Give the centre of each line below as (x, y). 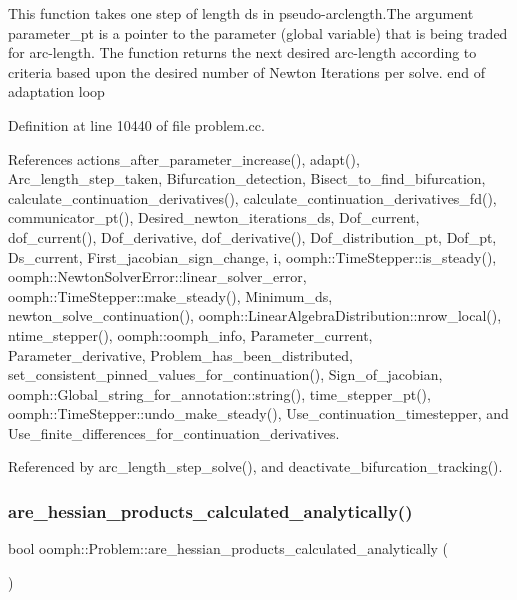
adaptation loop (56, 91)
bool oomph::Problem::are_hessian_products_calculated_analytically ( (228, 548)
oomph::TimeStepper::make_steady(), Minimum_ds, (170, 295)
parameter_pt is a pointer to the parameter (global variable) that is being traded (258, 32)
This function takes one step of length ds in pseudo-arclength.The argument (241, 13)
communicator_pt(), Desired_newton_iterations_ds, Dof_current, (214, 217)
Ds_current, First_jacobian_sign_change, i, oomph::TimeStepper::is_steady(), (252, 256)
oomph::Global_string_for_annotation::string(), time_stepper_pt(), (219, 393)
